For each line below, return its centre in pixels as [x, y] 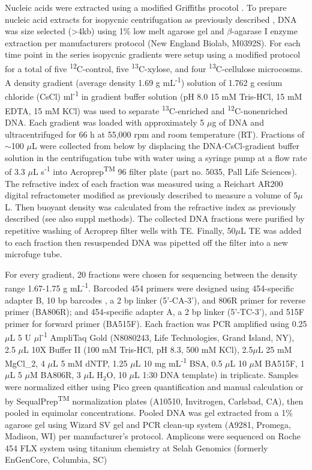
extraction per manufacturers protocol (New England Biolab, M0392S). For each [153, 42]
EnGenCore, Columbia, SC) [56, 459]
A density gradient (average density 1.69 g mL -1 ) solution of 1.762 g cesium [144, 81]
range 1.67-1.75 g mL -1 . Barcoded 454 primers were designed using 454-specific [149, 287]
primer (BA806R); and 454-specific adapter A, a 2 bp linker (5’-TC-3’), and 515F [154, 312]
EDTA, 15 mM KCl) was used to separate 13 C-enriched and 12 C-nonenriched [146, 109]
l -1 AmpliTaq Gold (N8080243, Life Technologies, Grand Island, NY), [167, 337]
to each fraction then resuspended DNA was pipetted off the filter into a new [146, 242]
